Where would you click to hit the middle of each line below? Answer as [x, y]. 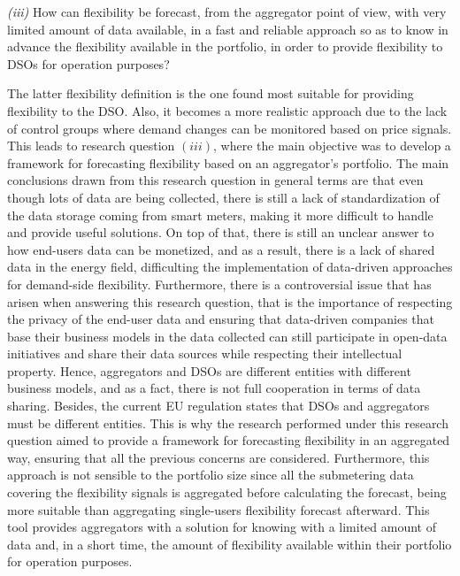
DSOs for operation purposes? [88, 63]
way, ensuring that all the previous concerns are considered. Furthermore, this [218, 457]
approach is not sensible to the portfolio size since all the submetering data [211, 475]
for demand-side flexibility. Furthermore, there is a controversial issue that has [219, 284]
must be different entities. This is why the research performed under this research [228, 422]
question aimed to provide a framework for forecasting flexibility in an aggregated [229, 440]
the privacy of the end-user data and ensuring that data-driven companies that [221, 319]
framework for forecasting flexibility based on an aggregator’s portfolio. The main [228, 162]
